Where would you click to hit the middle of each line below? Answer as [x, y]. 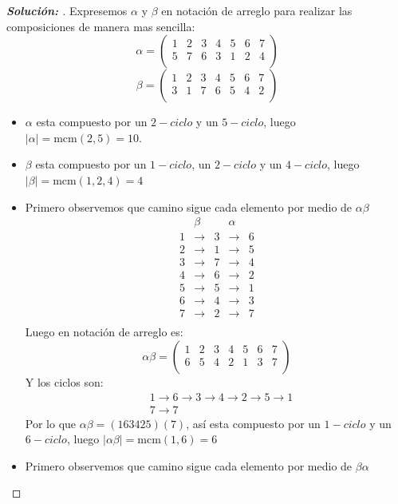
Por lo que [51, 423]
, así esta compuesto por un [253, 423]
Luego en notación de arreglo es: [104, 332]
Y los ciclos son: [64, 382]
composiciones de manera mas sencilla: [101, 26]
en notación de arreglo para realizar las [257, 10]
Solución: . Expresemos [67, 10]
